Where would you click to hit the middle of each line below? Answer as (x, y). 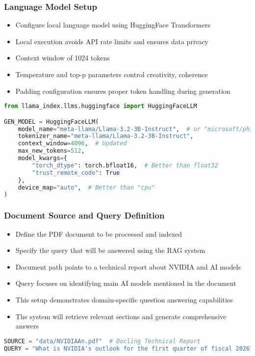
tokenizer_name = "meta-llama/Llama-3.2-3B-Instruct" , (106, 136)
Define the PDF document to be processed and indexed (99, 233)
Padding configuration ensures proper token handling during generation (123, 91)
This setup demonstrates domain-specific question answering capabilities (124, 299)
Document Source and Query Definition (84, 215)
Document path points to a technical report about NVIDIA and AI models (128, 266)
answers (27, 326)
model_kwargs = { (42, 158)
